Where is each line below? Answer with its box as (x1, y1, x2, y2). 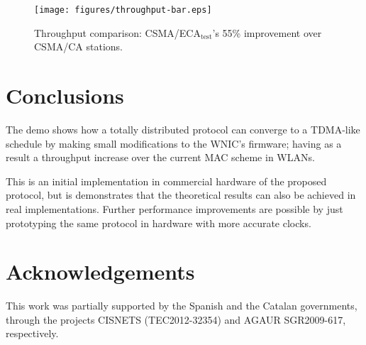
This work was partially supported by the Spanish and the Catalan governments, (6, 298, 357, 313)
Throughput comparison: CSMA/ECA (34, 25, 201, 40)
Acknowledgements (6, 257, 195, 286)
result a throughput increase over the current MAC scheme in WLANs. (6, 150, 315, 165)
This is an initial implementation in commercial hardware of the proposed (6, 173, 327, 188)
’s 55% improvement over (212, 25, 322, 40)
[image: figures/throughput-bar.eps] (34, 5, 212, 15)
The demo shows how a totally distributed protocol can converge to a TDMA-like (6, 121, 360, 136)
